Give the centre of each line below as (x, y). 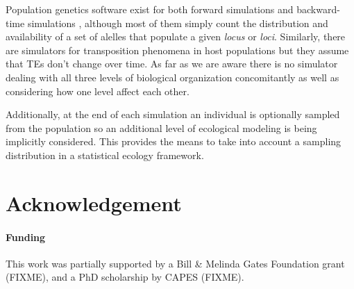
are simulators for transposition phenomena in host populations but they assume (177, 50)
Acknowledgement (94, 203)
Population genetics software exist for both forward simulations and (150, 9)
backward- (318, 9)
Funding (26, 237)
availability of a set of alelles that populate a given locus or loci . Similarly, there (176, 36)
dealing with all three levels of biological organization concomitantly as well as (172, 77)
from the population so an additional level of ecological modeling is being (161, 127)
